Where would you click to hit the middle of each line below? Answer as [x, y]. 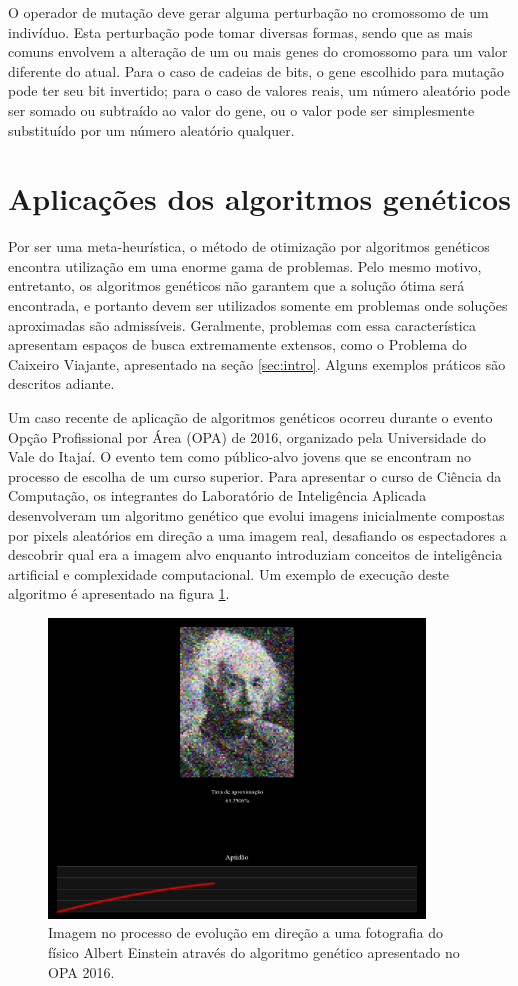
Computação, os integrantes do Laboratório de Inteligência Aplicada [217, 495]
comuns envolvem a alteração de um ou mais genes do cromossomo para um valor [258, 51]
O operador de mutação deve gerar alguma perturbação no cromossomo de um [248, 12]
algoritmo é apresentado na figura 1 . [119, 593]
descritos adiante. [61, 383]
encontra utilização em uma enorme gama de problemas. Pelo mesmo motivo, [245, 265]
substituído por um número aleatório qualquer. [151, 129]
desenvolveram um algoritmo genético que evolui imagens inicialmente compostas [256, 515]
